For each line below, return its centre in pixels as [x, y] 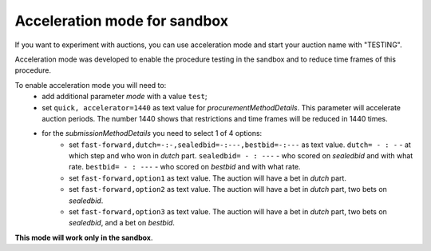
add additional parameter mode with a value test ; [125, 97]
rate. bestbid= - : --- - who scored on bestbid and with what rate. [185, 167]
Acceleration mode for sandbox [122, 21]
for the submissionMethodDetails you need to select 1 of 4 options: [152, 133]
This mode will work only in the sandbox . [84, 237]
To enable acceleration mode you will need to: [91, 85]
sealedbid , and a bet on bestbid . [122, 223]
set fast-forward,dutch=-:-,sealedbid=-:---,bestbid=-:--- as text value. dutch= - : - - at [240, 145]
